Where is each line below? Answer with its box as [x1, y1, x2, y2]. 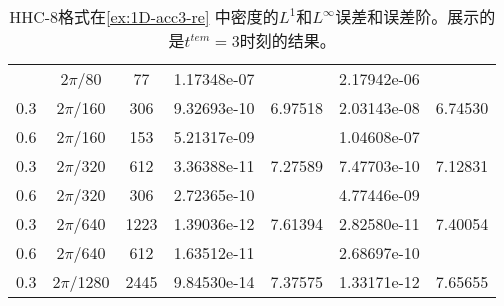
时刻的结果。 [239, 29, 336, 52]
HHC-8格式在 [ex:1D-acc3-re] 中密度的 [9, 5, 279, 28]
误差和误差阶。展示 [335, 5, 480, 28]
